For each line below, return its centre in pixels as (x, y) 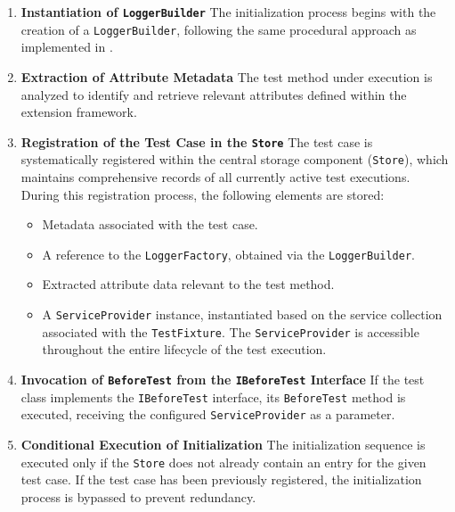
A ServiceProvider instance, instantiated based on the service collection (242, 314)
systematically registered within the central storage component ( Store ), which (235, 159)
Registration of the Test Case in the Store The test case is (197, 141)
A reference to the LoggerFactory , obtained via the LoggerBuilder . (229, 254)
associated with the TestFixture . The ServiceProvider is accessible (231, 331)
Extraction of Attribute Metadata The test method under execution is (227, 76)
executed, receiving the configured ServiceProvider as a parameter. (208, 414)
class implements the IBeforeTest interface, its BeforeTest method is (213, 396)
